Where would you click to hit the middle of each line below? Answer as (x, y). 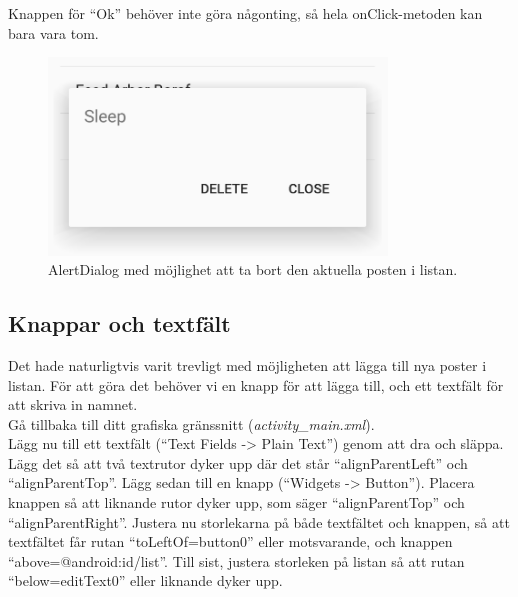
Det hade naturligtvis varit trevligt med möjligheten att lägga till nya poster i (247, 364)
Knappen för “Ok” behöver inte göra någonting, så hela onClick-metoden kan (245, 13)
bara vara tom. (53, 32)
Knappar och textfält (119, 323)
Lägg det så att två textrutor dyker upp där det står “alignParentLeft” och (238, 462)
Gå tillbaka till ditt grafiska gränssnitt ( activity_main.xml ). (191, 423)
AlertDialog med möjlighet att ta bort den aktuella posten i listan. (253, 269)
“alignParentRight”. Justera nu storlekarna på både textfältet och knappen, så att (259, 521)
